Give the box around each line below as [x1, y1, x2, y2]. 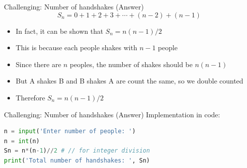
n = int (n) [4, 137, 40, 145]
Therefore [15, 92, 45, 102]
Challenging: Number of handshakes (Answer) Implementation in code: [4, 109, 220, 119]
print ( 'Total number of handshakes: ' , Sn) [4, 157, 150, 164]
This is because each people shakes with [15, 42, 137, 53]
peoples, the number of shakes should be [70, 59, 193, 69]
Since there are [15, 59, 61, 69]
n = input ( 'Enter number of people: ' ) [4, 128, 136, 135]
